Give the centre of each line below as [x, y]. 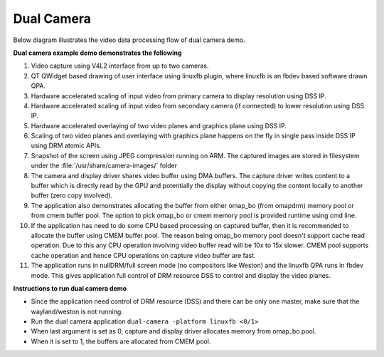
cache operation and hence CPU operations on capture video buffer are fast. [143, 255]
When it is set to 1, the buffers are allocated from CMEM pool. [121, 341]
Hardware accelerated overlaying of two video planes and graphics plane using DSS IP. [159, 125]
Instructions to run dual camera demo [70, 288]
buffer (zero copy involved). [72, 195]
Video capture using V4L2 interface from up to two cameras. [120, 66]
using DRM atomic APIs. [66, 145]
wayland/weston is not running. [77, 311]
